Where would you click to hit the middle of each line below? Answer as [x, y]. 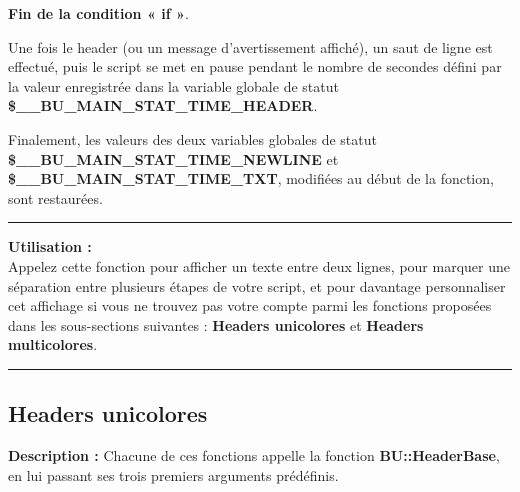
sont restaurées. [55, 197]
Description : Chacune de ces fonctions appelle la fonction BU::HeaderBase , [254, 455]
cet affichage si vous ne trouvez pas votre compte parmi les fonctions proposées [250, 305]
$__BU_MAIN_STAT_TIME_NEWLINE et [173, 158]
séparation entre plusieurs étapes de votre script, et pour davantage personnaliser [257, 285]
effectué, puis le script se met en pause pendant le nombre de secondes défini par [255, 66]
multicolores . [53, 344]
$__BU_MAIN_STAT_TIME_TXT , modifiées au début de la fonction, [251, 178]
